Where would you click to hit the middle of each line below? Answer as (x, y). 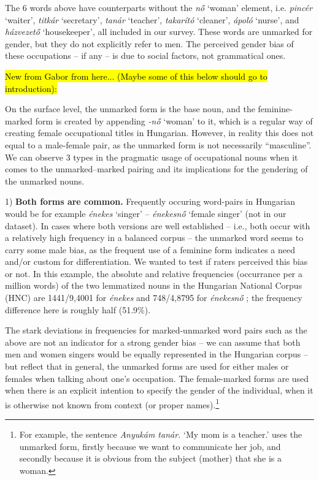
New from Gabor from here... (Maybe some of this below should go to (136, 76)
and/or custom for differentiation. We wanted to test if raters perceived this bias (156, 261)
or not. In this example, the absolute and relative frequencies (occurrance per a (154, 273)
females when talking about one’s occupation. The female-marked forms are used (157, 378)
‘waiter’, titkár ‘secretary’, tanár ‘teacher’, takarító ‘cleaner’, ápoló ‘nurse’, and (152, 19)
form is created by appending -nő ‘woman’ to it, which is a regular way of (174, 120)
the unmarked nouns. (45, 181)
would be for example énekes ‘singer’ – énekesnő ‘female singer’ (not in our (146, 213)
